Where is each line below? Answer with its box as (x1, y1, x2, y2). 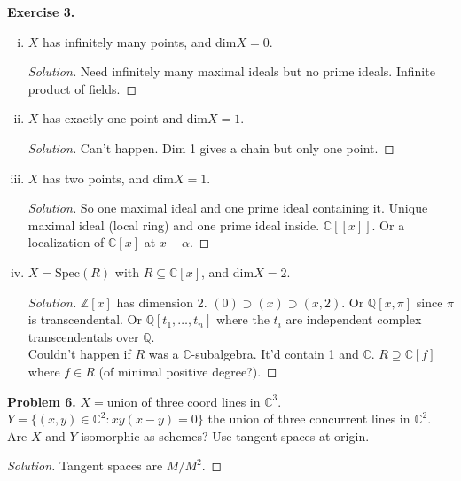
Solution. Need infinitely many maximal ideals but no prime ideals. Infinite (27, 62, 435, 81)
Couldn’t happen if (27, 345, 131, 363)
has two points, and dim (43, 168, 174, 187)
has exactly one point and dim (43, 109, 208, 128)
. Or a (371, 215, 405, 234)
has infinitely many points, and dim (43, 32, 237, 50)
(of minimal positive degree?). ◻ (98, 361, 277, 380)
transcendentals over (27, 327, 139, 345)
